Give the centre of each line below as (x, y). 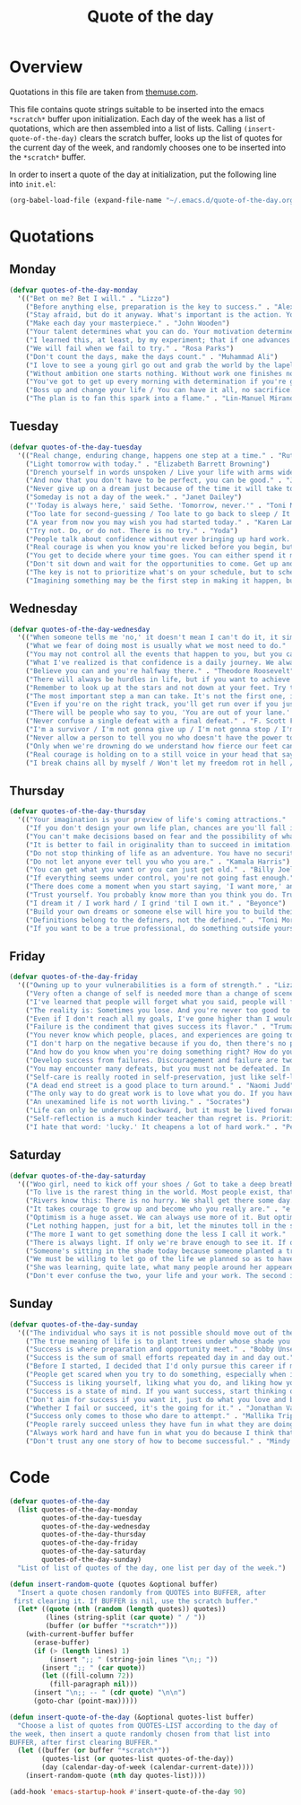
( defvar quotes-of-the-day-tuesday (76, 447)
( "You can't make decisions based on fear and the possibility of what (162, 837)
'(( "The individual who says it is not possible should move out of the (156, 1333)
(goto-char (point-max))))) (86, 1701)
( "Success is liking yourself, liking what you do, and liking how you (162, 1383)
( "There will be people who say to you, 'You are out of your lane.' (158, 713)
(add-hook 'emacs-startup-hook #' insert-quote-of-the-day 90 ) (128, 1792)
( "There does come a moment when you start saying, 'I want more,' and (162, 887)
